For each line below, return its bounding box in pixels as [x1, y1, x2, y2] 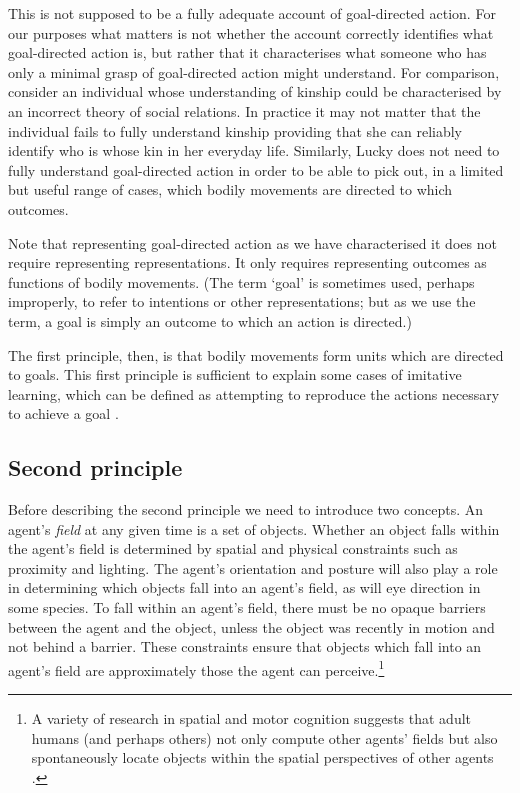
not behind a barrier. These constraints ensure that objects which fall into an [8, 636, 482, 657]
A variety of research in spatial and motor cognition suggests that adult [31, 708, 472, 729]
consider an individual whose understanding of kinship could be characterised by [8, 81, 502, 102]
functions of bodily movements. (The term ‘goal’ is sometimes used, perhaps [8, 271, 475, 292]
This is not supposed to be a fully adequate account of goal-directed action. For [8, 3, 496, 23]
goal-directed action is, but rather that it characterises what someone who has [8, 42, 487, 63]
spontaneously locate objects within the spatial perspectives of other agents [31, 747, 494, 768]
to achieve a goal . [8, 403, 119, 424]
